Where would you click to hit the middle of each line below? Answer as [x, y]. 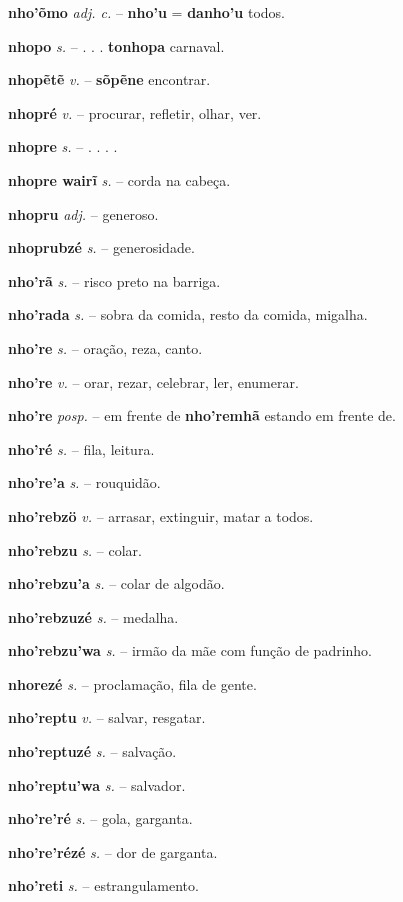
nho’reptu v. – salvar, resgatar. [107, 717]
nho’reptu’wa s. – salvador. [97, 784]
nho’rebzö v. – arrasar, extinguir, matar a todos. [161, 515]
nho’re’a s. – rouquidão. [84, 482]
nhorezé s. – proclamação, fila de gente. [132, 683]
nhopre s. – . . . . [63, 146]
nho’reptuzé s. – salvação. [92, 751]
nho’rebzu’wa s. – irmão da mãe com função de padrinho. [190, 650]
